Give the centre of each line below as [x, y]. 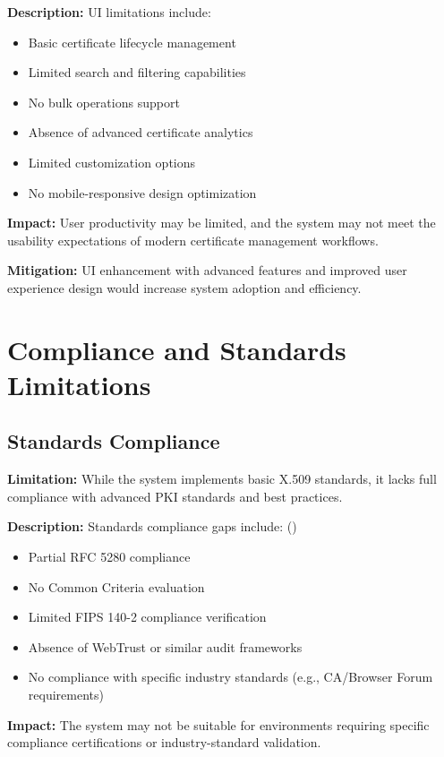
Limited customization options [112, 162]
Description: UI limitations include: [109, 12]
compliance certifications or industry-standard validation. [164, 742]
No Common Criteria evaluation [116, 586]
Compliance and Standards [177, 349]
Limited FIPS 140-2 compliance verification [147, 617]
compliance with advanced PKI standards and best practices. [175, 496]
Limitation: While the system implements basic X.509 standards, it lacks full [222, 479]
